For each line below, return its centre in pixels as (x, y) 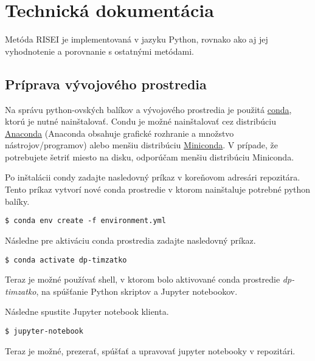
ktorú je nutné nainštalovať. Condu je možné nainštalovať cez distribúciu (140, 121)
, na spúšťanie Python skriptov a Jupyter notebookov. (137, 291)
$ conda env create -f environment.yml (85, 221)
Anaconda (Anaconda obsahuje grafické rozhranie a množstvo (119, 133)
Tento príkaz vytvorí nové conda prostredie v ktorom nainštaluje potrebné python (158, 189)
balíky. (17, 201)
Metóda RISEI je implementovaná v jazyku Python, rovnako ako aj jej (137, 39)
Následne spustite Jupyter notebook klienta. (87, 311)
